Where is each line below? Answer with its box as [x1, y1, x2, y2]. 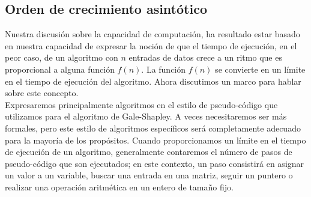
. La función [141, 62, 186, 75]
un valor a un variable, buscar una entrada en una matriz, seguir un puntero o [5, 169, 293, 181]
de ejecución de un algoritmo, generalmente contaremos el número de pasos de [5, 145, 292, 158]
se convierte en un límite [215, 62, 306, 75]
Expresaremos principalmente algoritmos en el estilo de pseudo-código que [5, 98, 278, 111]
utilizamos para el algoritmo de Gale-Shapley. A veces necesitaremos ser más [5, 110, 287, 123]
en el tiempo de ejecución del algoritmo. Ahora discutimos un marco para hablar [5, 74, 301, 87]
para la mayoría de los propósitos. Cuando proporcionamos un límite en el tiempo [5, 133, 306, 146]
